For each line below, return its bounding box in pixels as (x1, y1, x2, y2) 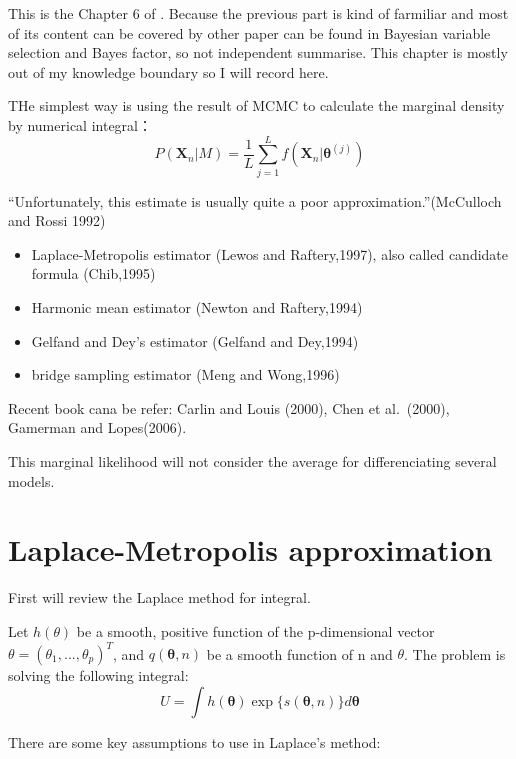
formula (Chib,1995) (31, 263, 156, 284)
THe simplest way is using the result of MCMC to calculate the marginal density (8, 95, 505, 116)
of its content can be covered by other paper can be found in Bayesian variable (8, 22, 491, 43)
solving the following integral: (8, 665, 189, 686)
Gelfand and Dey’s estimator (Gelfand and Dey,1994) (31, 330, 359, 351)
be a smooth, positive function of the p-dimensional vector (76, 620, 435, 641)
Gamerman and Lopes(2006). (8, 417, 187, 438)
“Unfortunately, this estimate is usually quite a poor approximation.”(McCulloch (8, 190, 502, 211)
